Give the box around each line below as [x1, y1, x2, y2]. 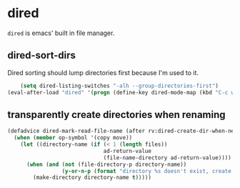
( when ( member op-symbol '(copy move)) [14, 134, 133, 142]
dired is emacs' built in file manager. [7, 29, 115, 37]
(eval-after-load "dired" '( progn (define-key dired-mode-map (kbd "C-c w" [7, 89, 238, 96]
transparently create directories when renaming [7, 109, 226, 121]
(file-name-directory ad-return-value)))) [103, 154, 232, 162]
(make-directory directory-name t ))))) [33, 174, 152, 182]
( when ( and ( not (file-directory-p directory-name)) [26, 161, 187, 168]
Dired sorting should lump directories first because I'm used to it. [7, 68, 199, 76]
